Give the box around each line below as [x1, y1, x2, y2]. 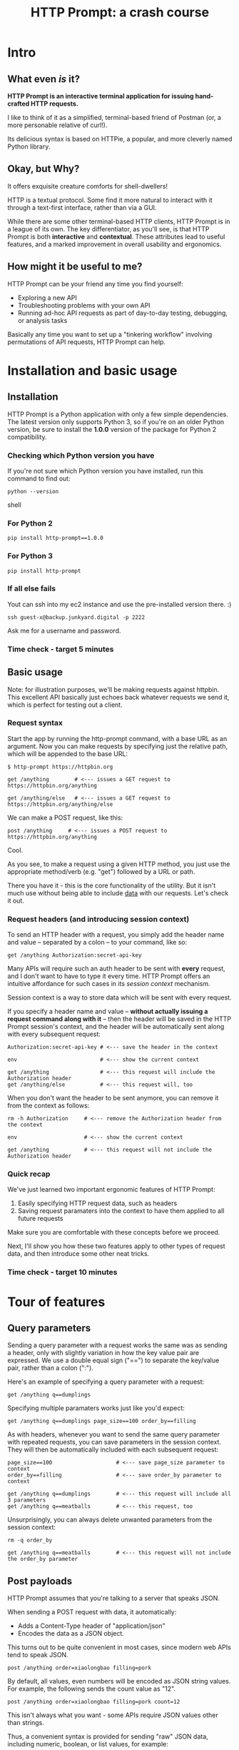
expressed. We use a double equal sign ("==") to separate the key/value [7, 1356, 220, 1364]
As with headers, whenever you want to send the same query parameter [7, 1430, 220, 1439]
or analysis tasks [17, 316, 68, 325]
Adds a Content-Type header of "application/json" [17, 1621, 166, 1630]
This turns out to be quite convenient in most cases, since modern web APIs [7, 1643, 232, 1651]
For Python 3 [7, 551, 54, 561]
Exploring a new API [17, 293, 77, 302]
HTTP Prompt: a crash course [31, 4, 209, 21]
